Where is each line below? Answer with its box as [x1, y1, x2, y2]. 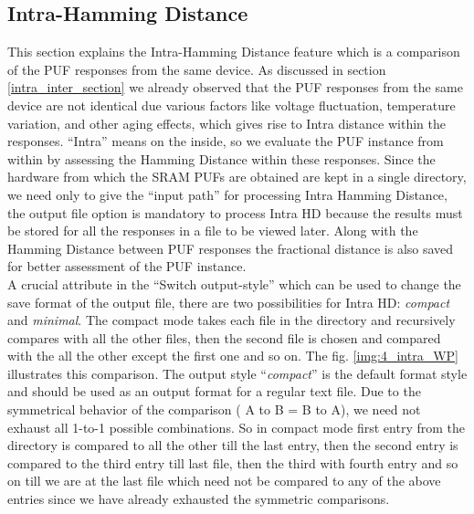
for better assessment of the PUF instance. [7, 257, 247, 276]
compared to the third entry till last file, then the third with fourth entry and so [7, 453, 458, 472]
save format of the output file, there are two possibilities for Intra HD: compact [7, 292, 450, 311]
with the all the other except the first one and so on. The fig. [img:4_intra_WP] [7, 346, 458, 365]
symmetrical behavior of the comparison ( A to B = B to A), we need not [7, 400, 421, 419]
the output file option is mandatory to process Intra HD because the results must [7, 203, 463, 222]
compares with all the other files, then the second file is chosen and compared [7, 328, 441, 347]
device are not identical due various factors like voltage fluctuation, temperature [7, 95, 456, 114]
